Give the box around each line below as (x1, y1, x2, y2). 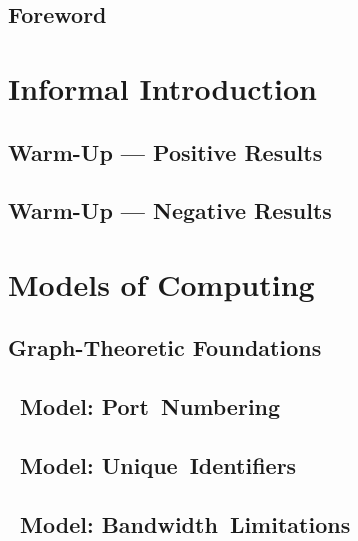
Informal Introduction (8, 67, 317, 108)
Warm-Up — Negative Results (8, 195, 332, 226)
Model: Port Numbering (20, 391, 281, 422)
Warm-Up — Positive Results (8, 136, 323, 167)
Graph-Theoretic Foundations (8, 332, 322, 363)
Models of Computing (8, 263, 315, 304)
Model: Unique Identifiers (20, 450, 297, 481)
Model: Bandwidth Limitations (20, 508, 351, 539)
